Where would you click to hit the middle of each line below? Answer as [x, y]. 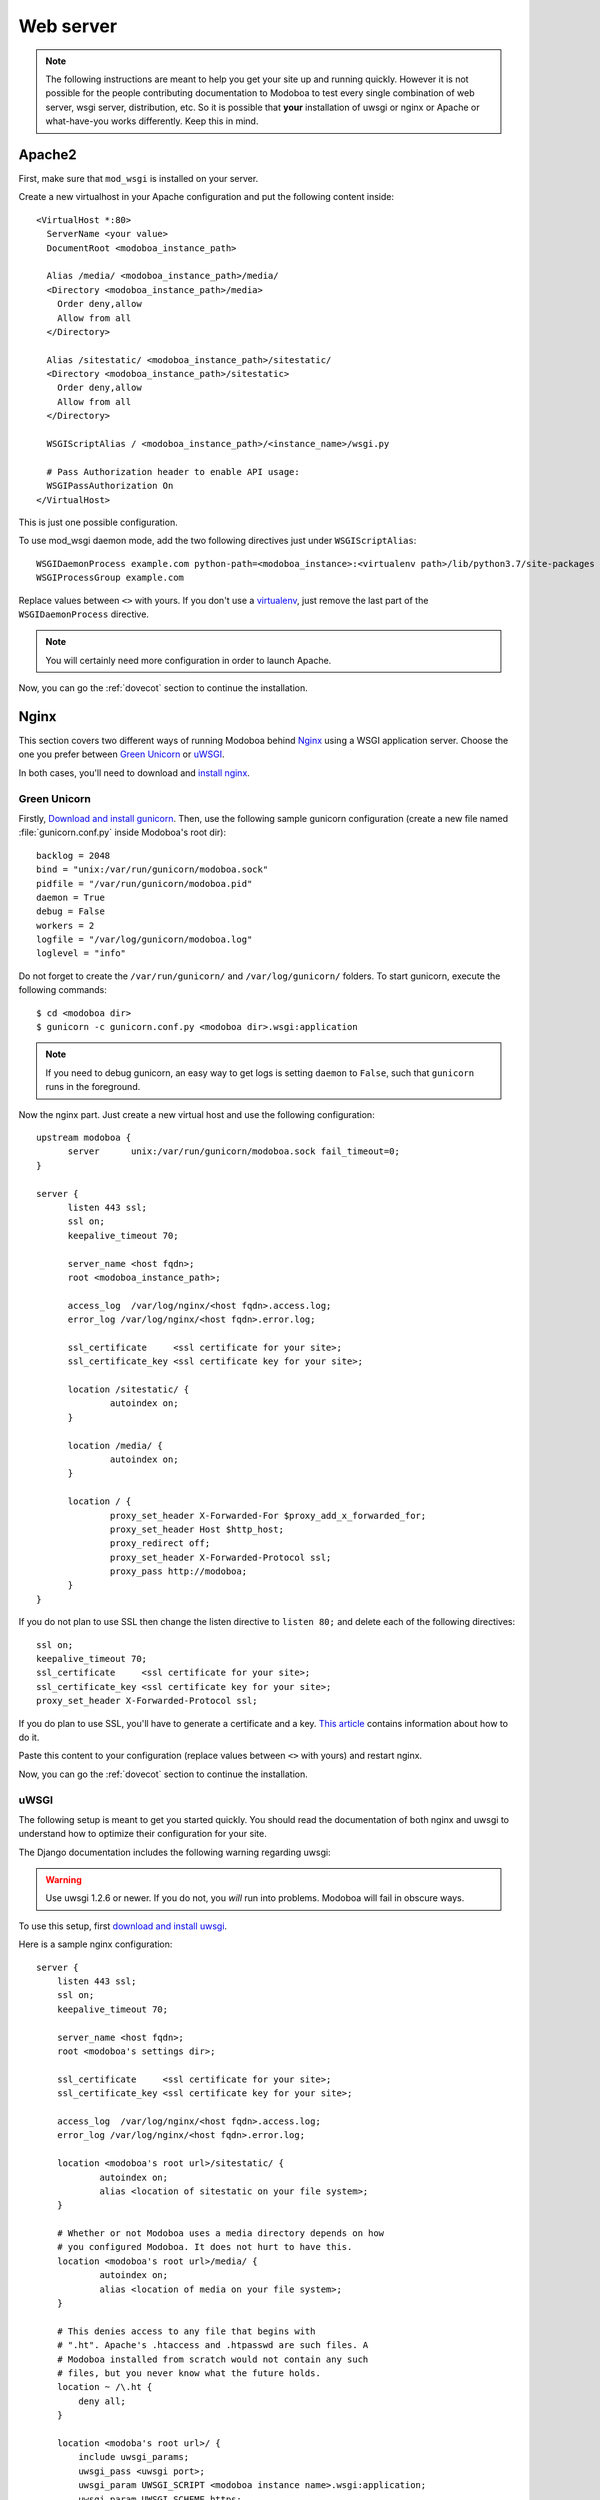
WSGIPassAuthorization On [110, 486]
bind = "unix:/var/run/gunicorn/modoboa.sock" [152, 869]
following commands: [62, 990]
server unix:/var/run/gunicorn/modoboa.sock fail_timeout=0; [233, 1151]
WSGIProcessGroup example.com [110, 578]
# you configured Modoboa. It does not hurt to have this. [204, 2247]
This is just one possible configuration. [98, 522]
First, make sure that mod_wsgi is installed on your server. [138, 179]
